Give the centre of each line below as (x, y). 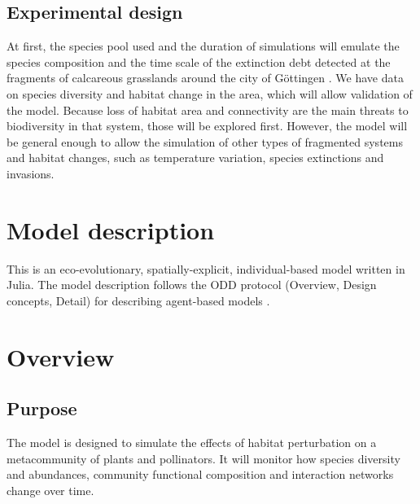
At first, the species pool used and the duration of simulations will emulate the (203, 46)
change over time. (50, 490)
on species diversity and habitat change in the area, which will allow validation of (210, 93)
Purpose (42, 408)
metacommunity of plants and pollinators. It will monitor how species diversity (203, 458)
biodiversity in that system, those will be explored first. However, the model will (207, 126)
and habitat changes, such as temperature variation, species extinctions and (195, 158)
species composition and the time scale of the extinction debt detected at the (199, 61)
